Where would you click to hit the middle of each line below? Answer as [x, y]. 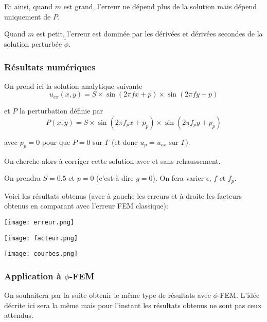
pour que [56, 142]
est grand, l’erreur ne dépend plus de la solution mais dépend [160, 6]
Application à [33, 276]
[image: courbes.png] [41, 254]
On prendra [22, 178]
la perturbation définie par [61, 111]
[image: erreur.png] [39, 223]
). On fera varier [178, 178]
